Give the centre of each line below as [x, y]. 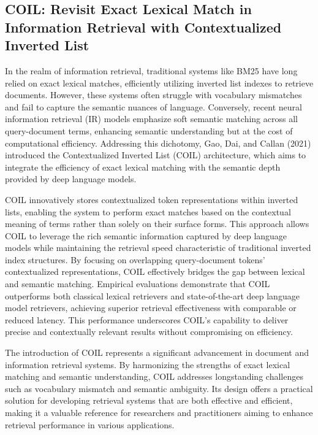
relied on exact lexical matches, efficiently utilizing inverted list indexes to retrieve [159, 83]
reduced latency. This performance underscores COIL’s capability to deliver [147, 319]
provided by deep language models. [71, 179]
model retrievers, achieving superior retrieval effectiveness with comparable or [151, 308]
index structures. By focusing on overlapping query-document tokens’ [135, 259]
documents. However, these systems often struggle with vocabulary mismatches [153, 95]
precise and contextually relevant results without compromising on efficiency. [149, 332]
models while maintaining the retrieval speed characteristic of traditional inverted [158, 248]
